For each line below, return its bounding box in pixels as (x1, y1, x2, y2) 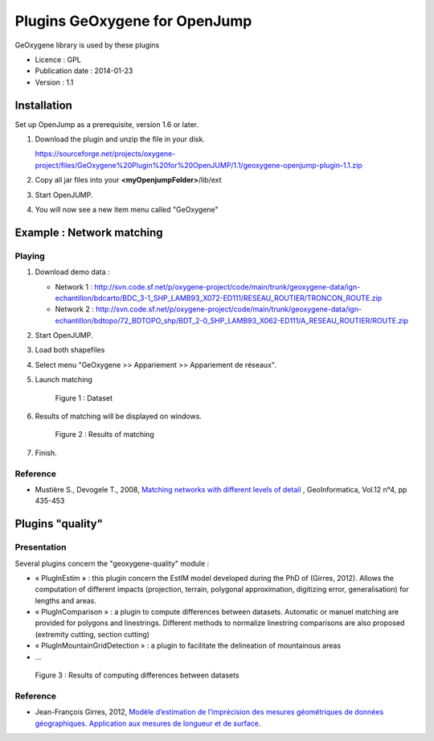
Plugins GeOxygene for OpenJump (14, 12, 252, 30)
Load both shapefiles (35, 345, 105, 355)
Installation (14, 98, 72, 112)
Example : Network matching (14, 225, 164, 239)
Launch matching (35, 375, 92, 385)
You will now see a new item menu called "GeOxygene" (35, 204, 219, 214)
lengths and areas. (35, 595, 96, 605)
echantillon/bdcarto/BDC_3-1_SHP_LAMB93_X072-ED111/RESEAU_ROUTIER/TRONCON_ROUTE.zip (55, 293, 382, 303)
